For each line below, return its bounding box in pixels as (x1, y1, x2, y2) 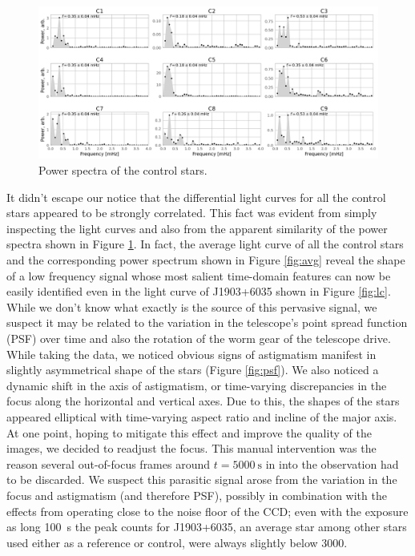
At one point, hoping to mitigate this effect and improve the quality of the (6, 424, 372, 441)
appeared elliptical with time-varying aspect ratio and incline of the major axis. (6, 408, 397, 425)
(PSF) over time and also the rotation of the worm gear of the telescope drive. (6, 330, 391, 346)
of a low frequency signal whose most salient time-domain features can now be (6, 267, 391, 284)
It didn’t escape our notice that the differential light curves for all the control (6, 188, 386, 205)
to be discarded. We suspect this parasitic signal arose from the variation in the (6, 471, 397, 488)
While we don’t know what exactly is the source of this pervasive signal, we (6, 298, 377, 315)
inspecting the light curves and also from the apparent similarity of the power (6, 220, 388, 236)
